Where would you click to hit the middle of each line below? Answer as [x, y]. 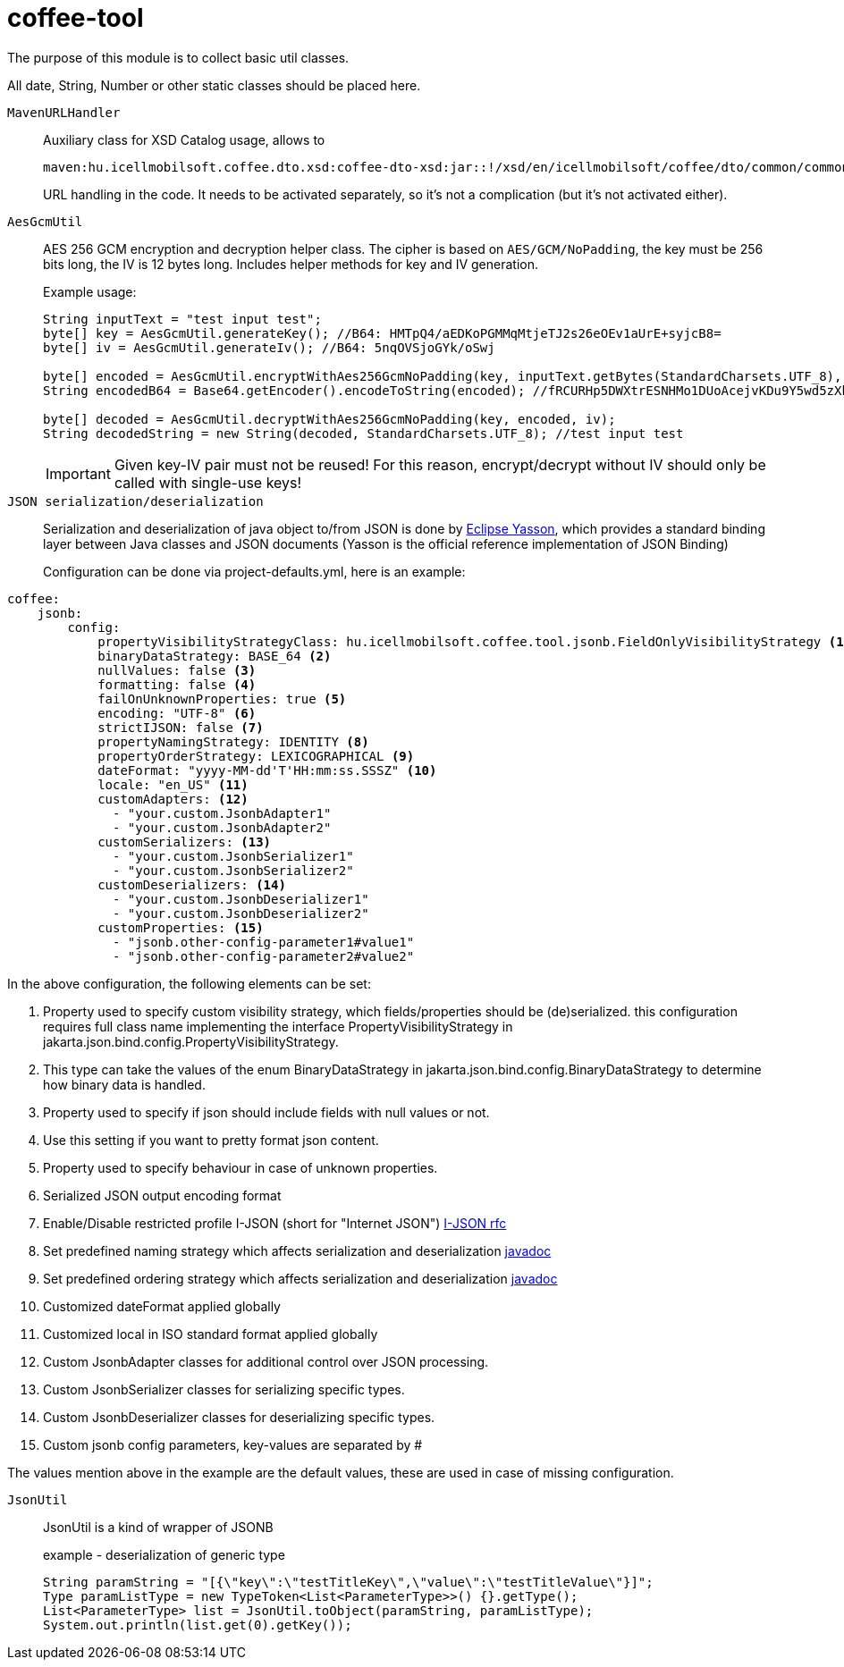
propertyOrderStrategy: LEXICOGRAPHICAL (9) [256, 756]
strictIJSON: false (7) [181, 727]
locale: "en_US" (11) [173, 784]
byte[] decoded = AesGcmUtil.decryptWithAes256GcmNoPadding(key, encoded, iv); [329, 419]
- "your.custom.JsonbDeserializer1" [241, 899]
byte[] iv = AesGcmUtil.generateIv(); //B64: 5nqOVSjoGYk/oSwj [269, 347]
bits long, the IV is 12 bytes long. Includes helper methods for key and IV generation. [291, 264]
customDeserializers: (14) [192, 884]
